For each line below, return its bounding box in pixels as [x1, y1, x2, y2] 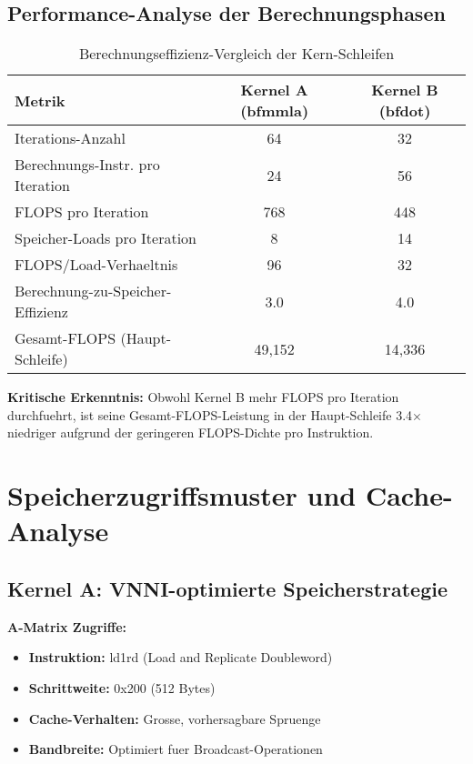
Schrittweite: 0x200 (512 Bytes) [28, 678, 216, 697]
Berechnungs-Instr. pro [15, 154, 160, 176]
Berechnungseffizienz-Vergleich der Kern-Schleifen [78, 43, 395, 65]
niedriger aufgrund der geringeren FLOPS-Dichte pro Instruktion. [7, 423, 374, 442]
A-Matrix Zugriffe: [7, 617, 127, 636]
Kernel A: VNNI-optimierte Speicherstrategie [7, 574, 448, 602]
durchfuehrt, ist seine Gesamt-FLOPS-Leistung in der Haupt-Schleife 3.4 [7, 405, 413, 424]
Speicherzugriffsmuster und [7, 477, 357, 514]
